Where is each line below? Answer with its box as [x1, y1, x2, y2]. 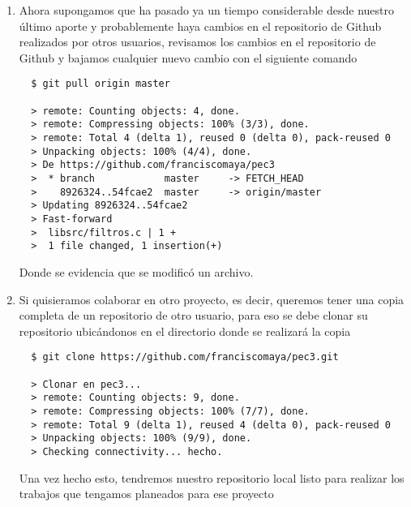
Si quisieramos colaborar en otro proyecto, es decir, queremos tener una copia [19, 290, 405, 307]
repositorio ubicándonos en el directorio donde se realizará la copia [19, 322, 351, 339]
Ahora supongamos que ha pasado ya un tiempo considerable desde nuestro [19, 2, 394, 18]
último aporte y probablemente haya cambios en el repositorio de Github [19, 17, 382, 34]
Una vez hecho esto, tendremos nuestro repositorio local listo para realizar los [19, 469, 405, 486]
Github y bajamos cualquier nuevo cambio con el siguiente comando [19, 49, 357, 66]
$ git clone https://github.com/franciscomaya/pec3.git [31, 351, 339, 363]
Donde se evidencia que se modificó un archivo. [19, 263, 254, 280]
